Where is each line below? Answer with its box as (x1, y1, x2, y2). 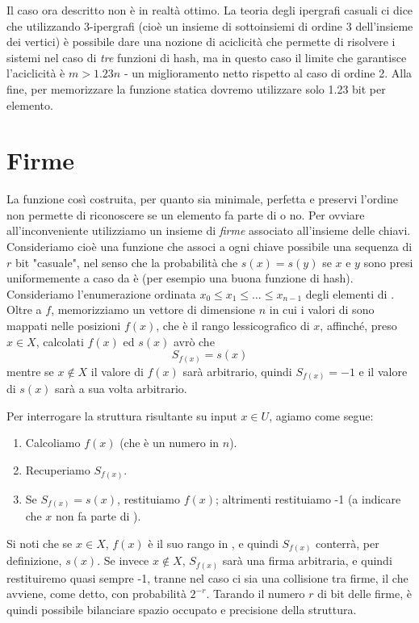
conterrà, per (316, 534, 379, 551)
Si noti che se (6, 534, 73, 551)
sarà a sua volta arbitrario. (55, 380, 187, 397)
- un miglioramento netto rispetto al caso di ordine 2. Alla (124, 65, 413, 82)
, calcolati (36, 332, 84, 349)
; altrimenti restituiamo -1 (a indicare (216, 490, 401, 507)
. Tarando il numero (206, 585, 305, 602)
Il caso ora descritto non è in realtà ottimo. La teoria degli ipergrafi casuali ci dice (6, 2, 413, 18)
